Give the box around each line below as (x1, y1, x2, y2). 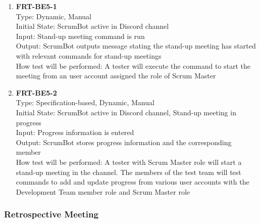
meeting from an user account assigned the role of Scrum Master (16, 70, 216, 81)
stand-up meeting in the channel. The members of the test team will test (16, 166, 241, 177)
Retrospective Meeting (4, 208, 98, 220)
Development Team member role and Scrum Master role (16, 186, 190, 197)
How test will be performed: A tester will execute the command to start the (16, 60, 251, 71)
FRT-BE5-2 (16, 87, 57, 98)
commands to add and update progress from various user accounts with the (16, 176, 249, 187)
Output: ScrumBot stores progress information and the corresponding (16, 137, 232, 147)
